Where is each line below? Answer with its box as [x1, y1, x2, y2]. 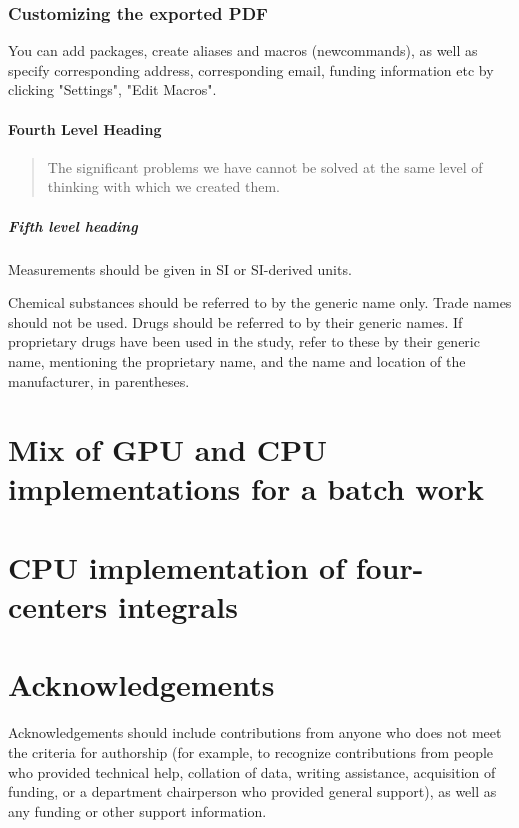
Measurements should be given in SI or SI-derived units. [8, 258, 352, 279]
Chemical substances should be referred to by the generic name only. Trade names [8, 292, 512, 313]
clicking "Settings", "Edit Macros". [8, 79, 217, 100]
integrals [118, 586, 238, 627]
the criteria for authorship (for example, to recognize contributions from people [8, 741, 494, 762]
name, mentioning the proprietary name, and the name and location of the [8, 350, 466, 371]
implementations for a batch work [8, 468, 485, 509]
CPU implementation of [8, 546, 345, 587]
